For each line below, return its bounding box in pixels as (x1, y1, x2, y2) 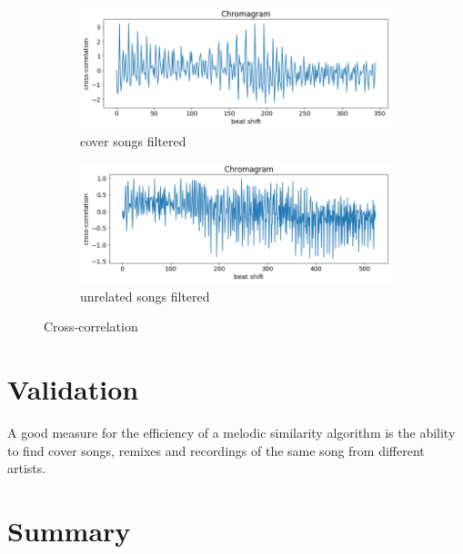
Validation (7, 370, 139, 407)
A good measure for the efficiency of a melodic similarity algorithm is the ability (7, 422, 456, 441)
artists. (7, 459, 46, 478)
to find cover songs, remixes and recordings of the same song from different (7, 440, 425, 460)
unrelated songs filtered (80, 286, 210, 305)
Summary (7, 511, 131, 549)
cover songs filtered (80, 131, 186, 150)
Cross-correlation (44, 317, 138, 336)
